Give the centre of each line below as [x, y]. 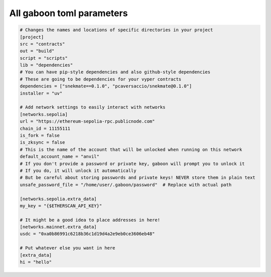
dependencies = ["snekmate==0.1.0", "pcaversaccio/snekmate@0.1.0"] [106, 86]
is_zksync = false [42, 143]
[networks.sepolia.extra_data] [58, 199]
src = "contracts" [42, 44]
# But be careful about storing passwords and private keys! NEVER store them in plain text [138, 178]
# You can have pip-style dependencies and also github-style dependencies [115, 72]
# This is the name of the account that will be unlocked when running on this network [131, 149]
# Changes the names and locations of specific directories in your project [116, 30]
